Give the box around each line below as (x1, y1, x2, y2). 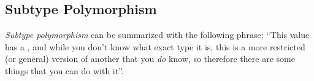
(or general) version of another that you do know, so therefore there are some (5, 52, 295, 65)
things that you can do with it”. (5, 64, 124, 77)
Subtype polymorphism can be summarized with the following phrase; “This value (5, 28, 310, 41)
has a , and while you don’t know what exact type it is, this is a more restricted (5, 40, 305, 53)
